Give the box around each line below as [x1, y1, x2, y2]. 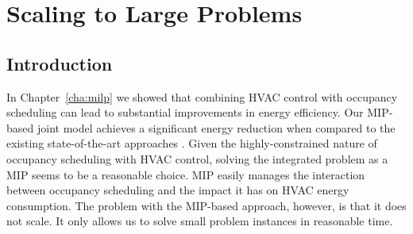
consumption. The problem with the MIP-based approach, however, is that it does [6, 197, 407, 213]
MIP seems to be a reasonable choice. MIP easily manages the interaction [6, 166, 365, 182]
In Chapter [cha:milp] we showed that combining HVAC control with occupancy [6, 88, 398, 105]
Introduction [6, 51, 113, 75]
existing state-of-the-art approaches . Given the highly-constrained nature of [6, 135, 377, 152]
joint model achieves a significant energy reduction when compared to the [37, 119, 396, 136]
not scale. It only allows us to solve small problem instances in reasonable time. [6, 213, 393, 229]
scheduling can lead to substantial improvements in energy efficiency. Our [6, 104, 364, 121]
